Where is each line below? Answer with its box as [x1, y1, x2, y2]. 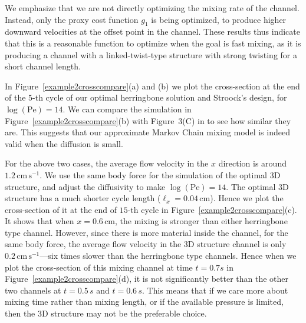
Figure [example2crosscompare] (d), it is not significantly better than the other [5, 272, 289, 285]
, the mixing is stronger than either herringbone [115, 215, 288, 227]
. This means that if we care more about [142, 284, 288, 296]
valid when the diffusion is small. [5, 137, 123, 149]
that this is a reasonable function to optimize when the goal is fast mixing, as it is [5, 36, 301, 49]
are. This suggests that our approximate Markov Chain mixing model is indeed [5, 126, 290, 138]
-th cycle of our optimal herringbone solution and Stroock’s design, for [32, 91, 287, 104]
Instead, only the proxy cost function [5, 13, 139, 25]
